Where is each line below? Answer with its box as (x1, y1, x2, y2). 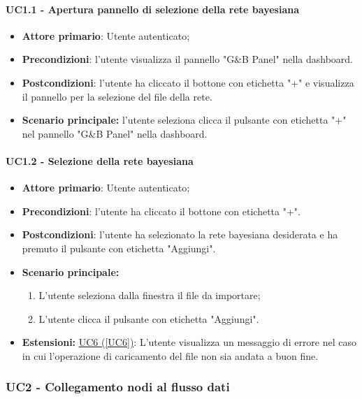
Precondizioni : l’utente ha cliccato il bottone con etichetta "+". (22, 203, 301, 218)
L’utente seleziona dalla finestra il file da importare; (38, 288, 261, 303)
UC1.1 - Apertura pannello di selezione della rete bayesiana (6, 1, 299, 16)
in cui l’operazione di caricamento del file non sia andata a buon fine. (22, 348, 319, 363)
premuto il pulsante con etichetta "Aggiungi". (22, 240, 216, 255)
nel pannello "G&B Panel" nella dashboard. (22, 126, 208, 140)
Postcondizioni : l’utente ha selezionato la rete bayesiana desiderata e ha (22, 227, 338, 242)
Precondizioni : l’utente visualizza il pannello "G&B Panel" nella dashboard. (22, 52, 353, 66)
